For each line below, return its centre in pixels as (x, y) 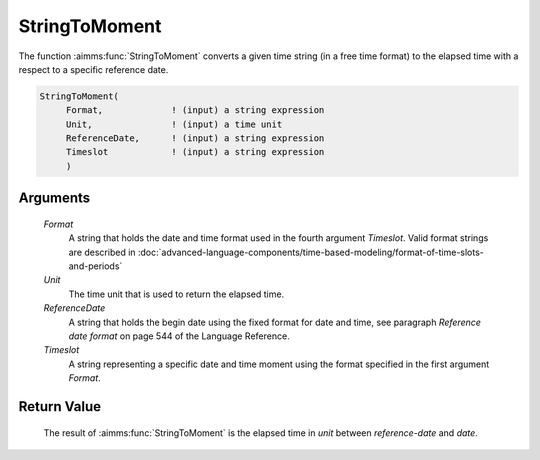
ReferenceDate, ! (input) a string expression (195, 138)
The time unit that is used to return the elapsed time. (176, 294)
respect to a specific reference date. (93, 69)
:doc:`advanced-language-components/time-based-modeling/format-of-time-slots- (311, 252)
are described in (102, 252)
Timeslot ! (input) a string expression (195, 152)
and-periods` (95, 266)
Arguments (54, 198)
